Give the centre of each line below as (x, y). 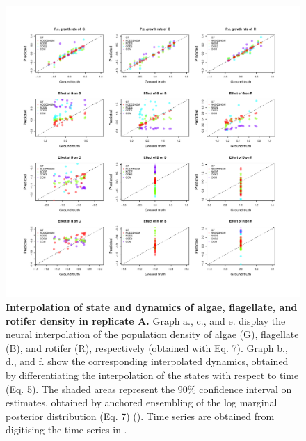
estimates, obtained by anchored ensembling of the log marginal (142, 402)
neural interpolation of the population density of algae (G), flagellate (152, 334)
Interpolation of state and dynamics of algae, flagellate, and (152, 307)
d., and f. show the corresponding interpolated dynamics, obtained (147, 361)
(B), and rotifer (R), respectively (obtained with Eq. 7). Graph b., (147, 347)
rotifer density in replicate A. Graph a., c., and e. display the (146, 320)
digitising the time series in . (66, 430)
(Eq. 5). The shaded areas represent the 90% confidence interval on (149, 388)
